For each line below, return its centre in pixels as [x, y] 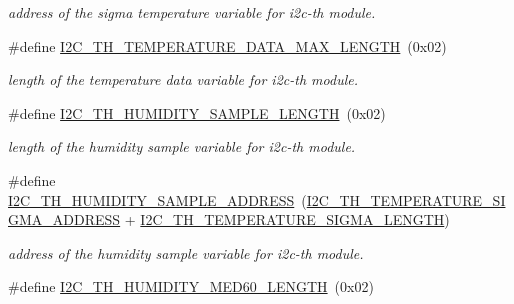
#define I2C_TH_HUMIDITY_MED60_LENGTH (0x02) [191, 286]
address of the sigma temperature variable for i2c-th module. [192, 12]
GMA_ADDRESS [64, 219]
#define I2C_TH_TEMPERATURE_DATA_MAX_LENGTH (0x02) [227, 45]
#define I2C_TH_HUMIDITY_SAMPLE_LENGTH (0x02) [197, 112]
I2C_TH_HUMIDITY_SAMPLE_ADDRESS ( [157, 199]
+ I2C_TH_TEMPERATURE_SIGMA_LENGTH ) [287, 219]
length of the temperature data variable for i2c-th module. [183, 79]
